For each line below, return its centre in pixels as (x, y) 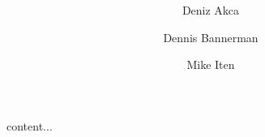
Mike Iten (211, 64)
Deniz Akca (211, 10)
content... (30, 125)
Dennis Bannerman (211, 37)
